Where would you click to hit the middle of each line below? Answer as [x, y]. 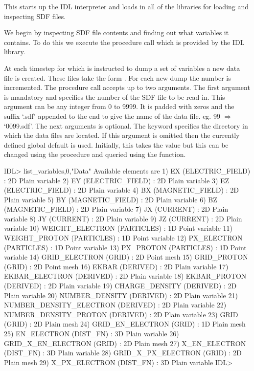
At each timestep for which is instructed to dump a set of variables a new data [122, 68]
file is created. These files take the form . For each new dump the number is [117, 77]
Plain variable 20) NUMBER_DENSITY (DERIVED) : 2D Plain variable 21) [121, 295]
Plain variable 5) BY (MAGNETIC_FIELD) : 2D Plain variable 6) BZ [111, 199]
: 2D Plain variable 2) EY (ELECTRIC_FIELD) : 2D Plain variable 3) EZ [117, 180]
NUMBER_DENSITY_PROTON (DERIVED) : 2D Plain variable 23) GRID [121, 314]
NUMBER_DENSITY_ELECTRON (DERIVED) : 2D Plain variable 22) [115, 305]
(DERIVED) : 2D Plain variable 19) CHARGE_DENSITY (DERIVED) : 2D [120, 286]
